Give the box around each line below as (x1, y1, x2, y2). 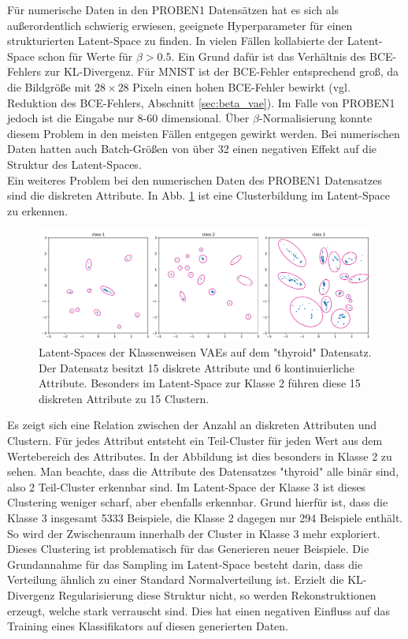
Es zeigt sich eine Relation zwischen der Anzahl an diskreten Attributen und (7, 417, 377, 433)
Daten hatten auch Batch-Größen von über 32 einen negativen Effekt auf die (7, 140, 376, 157)
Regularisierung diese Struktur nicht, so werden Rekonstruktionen (58, 587, 376, 603)
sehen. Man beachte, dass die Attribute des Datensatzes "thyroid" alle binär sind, (7, 463, 399, 480)
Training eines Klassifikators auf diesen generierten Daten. (7, 618, 288, 634)
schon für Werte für (38, 47, 133, 64)
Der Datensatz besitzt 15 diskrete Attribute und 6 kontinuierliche (39, 359, 354, 376)
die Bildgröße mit (7, 78, 91, 95)
